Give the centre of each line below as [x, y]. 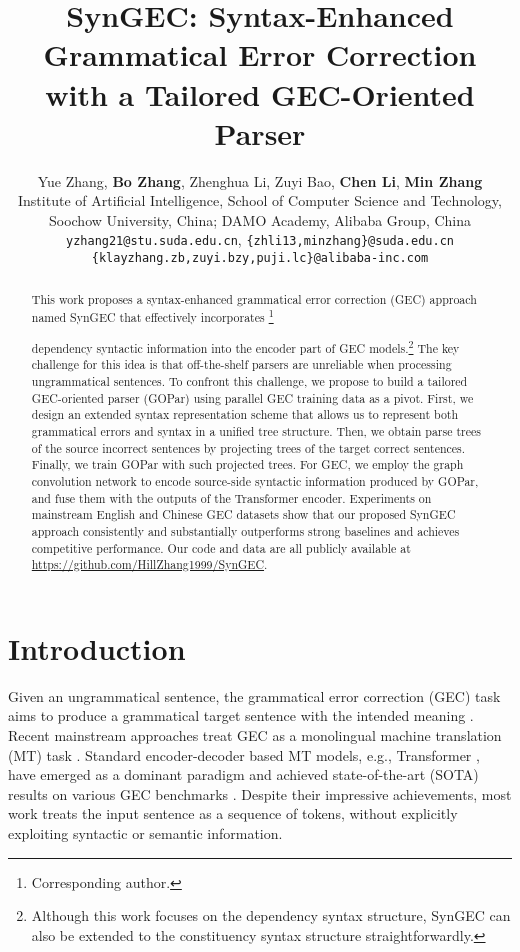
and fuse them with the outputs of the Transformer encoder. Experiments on [231, 497]
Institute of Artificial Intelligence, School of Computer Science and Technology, [260, 200]
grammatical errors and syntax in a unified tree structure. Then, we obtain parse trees [256, 431]
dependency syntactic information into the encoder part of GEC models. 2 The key [245, 346]
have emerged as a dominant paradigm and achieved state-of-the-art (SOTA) [243, 774]
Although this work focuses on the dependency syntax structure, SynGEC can [271, 915]
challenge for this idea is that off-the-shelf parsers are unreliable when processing [241, 364]
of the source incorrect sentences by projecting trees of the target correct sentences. [248, 447]
